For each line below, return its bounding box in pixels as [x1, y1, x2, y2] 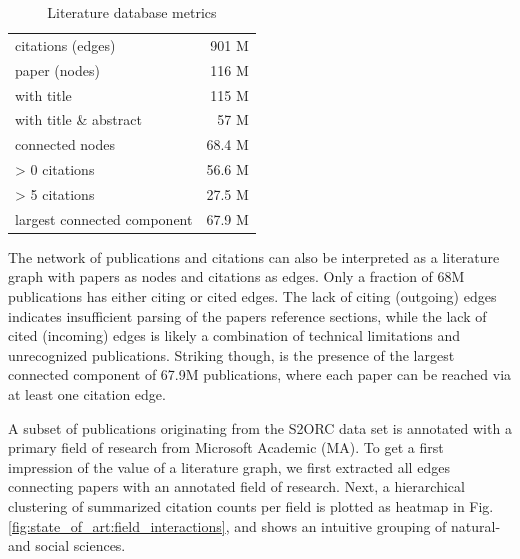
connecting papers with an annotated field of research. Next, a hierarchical [8, 476, 465, 497]
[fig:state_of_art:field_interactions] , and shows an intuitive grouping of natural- [8, 515, 501, 536]
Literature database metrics [47, 2, 217, 22]
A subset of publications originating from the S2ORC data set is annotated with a [8, 417, 512, 438]
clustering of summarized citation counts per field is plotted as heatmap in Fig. [8, 495, 494, 516]
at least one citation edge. [8, 384, 166, 404]
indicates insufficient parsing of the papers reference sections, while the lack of [8, 305, 487, 326]
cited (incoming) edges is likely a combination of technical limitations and [8, 325, 461, 346]
